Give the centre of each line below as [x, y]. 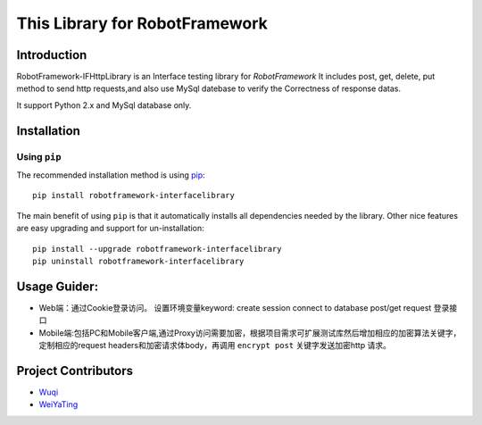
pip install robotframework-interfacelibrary [134, 196]
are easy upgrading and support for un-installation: [110, 229]
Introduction [52, 55]
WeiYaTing [58, 404]
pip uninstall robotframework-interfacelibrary [138, 261]
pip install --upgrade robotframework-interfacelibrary [157, 249]
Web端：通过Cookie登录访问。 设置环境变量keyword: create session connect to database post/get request [235, 307]
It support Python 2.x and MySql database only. [104, 105]
